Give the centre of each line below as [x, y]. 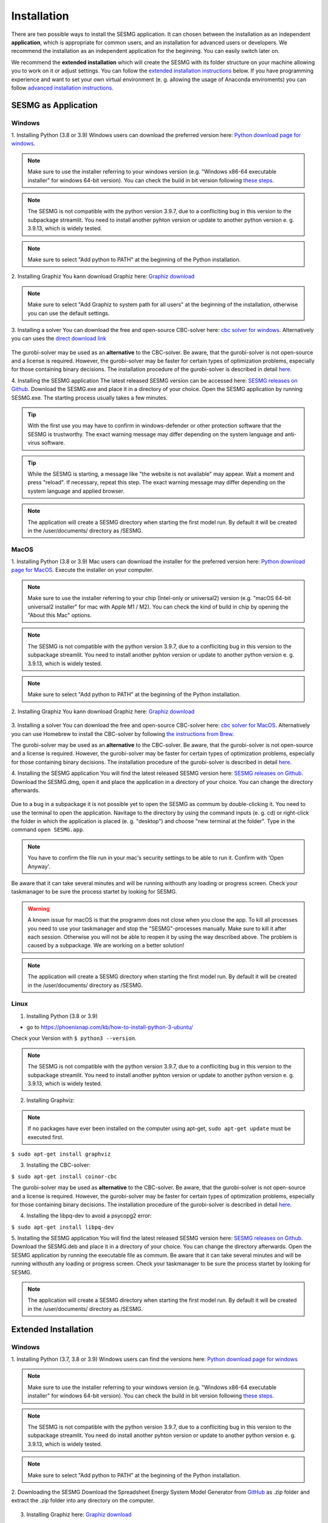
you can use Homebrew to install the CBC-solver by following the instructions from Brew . [122, 733]
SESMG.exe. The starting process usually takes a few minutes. [90, 398]
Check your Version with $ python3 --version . [74, 1038]
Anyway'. [39, 866]
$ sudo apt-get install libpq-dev [63, 1227]
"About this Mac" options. [60, 615]
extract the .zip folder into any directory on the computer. [83, 1500]
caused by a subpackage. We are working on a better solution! [106, 945]
